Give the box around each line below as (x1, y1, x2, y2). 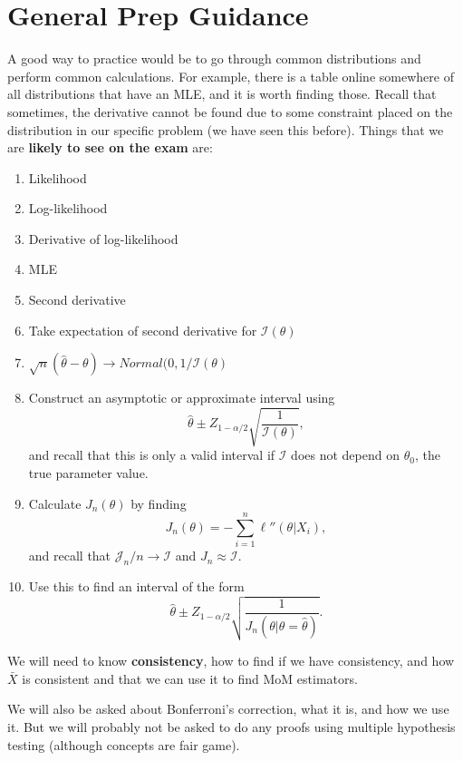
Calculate (28, 493, 82, 512)
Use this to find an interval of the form (28, 577, 245, 596)
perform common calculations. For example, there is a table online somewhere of (7, 66, 454, 85)
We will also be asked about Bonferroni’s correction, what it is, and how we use (7, 699, 449, 718)
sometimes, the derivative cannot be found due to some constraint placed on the (7, 102, 453, 121)
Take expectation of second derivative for (28, 320, 257, 339)
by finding (130, 493, 187, 512)
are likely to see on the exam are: (7, 138, 213, 157)
